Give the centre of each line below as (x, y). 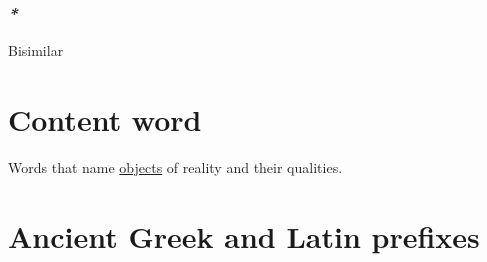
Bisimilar (36, 50)
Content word (105, 119)
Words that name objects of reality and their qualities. (175, 166)
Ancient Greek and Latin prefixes (244, 235)
